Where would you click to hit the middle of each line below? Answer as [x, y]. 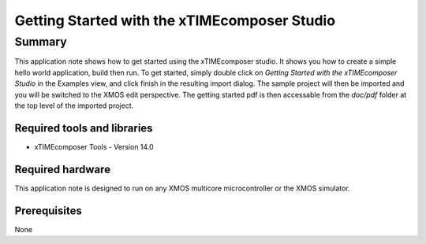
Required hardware [62, 169]
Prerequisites [48, 211]
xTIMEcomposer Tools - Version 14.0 [94, 146]
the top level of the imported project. [74, 105]
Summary [41, 42]
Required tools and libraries [84, 128]
